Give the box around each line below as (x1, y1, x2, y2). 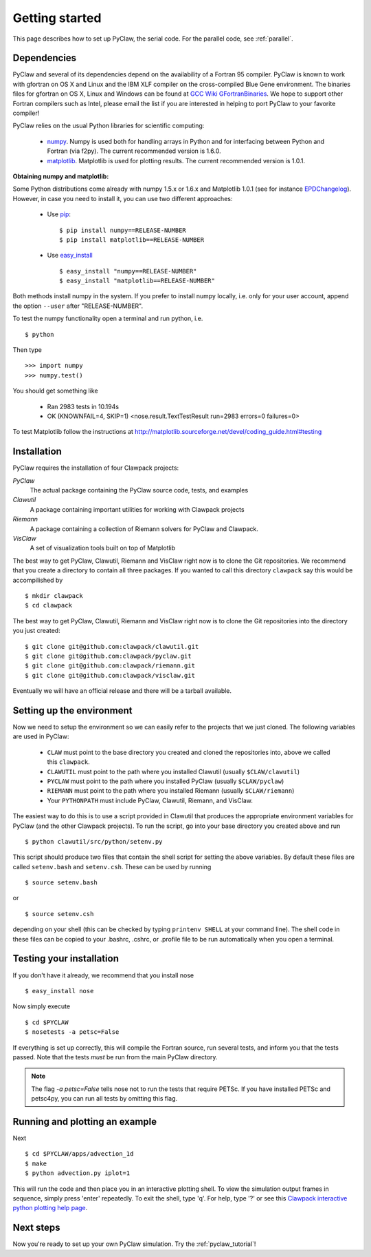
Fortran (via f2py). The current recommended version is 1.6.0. (47, 147, 221, 155)
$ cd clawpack (25, 601, 72, 610)
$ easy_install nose (25, 987, 94, 995)
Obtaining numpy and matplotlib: (12, 172, 109, 180)
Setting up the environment (12, 705, 133, 716)
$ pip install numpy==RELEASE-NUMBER (59, 226, 187, 234)
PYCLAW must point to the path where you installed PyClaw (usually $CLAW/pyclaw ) (47, 777, 284, 785)
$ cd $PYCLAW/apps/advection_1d (25, 1150, 134, 1158)
